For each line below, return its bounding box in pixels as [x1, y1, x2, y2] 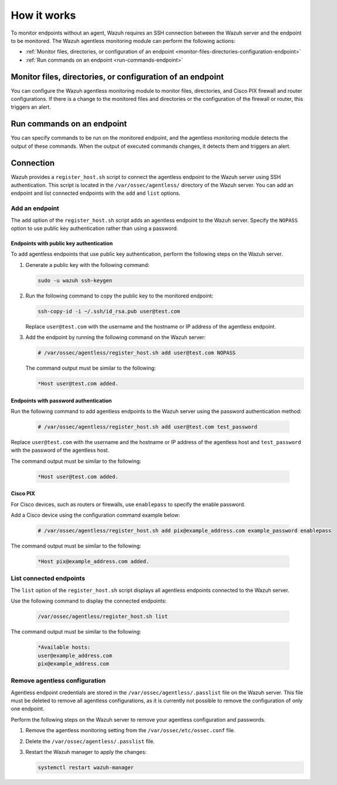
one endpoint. [11, 705, 45, 712]
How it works [11, 9, 76, 22]
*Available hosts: [38, 644, 91, 651]
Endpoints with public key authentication [11, 239, 113, 246]
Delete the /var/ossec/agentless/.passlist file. [25, 737, 155, 745]
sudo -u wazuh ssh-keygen [38, 277, 113, 284]
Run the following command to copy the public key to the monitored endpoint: [25, 292, 214, 299]
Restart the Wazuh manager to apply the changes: [25, 748, 147, 755]
